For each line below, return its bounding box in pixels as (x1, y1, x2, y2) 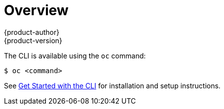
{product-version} (4, 36, 63, 45)
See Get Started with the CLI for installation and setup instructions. (4, 81, 221, 90)
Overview (4, 2, 69, 19)
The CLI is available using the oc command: (4, 51, 146, 60)
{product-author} (4, 27, 60, 36)
